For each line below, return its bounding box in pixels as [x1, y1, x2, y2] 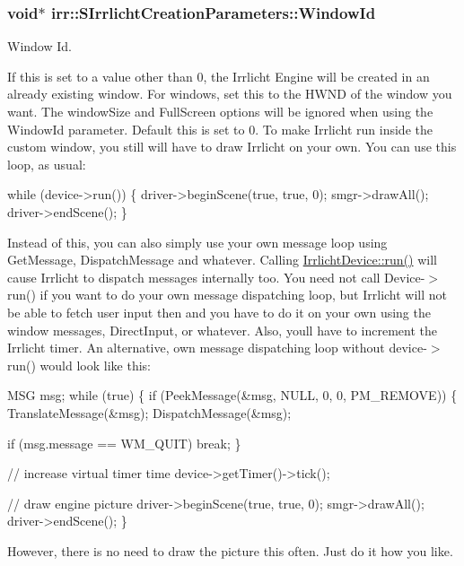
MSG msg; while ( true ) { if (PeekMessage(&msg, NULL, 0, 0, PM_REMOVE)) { [7, 386, 458, 405]
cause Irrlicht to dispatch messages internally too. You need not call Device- [7, 267, 425, 286]
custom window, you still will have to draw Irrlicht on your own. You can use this [7, 137, 457, 156]
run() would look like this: [7, 355, 151, 374]
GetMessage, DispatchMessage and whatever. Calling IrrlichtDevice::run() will [7, 250, 437, 269]
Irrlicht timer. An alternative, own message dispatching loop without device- [7, 338, 427, 357]
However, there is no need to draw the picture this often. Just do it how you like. [7, 541, 453, 560]
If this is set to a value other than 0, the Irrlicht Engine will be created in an [7, 66, 430, 85]
